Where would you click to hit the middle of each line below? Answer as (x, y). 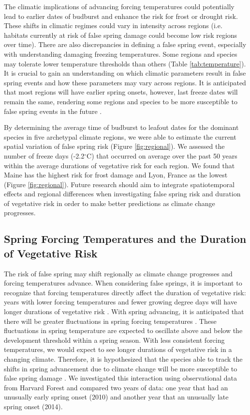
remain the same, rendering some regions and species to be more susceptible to (121, 101)
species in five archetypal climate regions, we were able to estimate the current (120, 136)
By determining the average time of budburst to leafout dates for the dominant (121, 127)
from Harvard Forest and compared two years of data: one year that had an (116, 387)
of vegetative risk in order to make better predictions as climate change (110, 203)
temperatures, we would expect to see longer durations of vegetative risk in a (118, 349)
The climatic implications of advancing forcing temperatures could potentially (119, 6)
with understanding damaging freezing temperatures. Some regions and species (121, 54)
